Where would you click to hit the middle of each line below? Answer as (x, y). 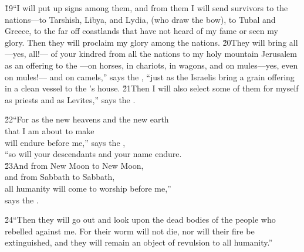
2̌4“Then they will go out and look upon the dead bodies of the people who (140, 219)
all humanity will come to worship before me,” (88, 188)
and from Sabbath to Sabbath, (60, 177)
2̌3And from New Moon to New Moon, (74, 165)
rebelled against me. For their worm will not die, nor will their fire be (130, 231)
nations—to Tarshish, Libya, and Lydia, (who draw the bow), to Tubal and (140, 19)
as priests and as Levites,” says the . (70, 99)
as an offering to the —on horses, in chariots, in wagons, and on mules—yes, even (151, 65)
